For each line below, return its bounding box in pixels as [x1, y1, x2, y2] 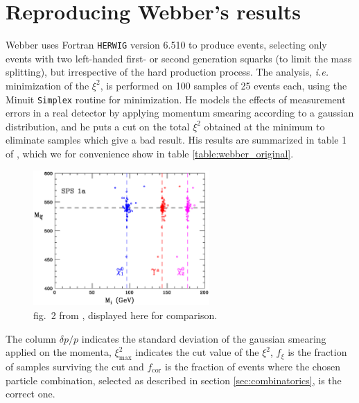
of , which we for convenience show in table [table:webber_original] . [6, 146, 294, 160]
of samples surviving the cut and [6, 359, 144, 373]
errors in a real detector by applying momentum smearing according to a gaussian [6, 105, 354, 120]
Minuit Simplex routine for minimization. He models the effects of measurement [6, 92, 346, 106]
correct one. [6, 386, 55, 401]
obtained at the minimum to [204, 119, 325, 133]
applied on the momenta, [6, 345, 112, 359]
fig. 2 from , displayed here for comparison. [33, 307, 218, 322]
